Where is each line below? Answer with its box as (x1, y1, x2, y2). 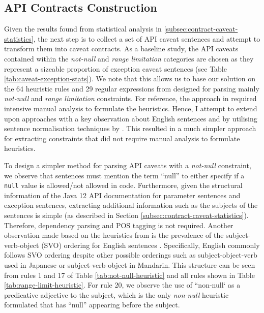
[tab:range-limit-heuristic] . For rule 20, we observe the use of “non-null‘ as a (4, 279, 241, 290)
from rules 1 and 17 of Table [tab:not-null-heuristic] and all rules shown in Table (4, 269, 255, 280)
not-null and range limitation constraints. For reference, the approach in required (4, 93, 257, 104)
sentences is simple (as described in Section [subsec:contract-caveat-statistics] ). (4, 209, 249, 220)
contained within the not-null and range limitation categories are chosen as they (4, 53, 254, 64)
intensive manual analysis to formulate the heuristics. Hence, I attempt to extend (4, 103, 257, 113)
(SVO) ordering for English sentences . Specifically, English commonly (41, 239, 260, 250)
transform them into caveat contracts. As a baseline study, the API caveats (4, 43, 239, 54)
